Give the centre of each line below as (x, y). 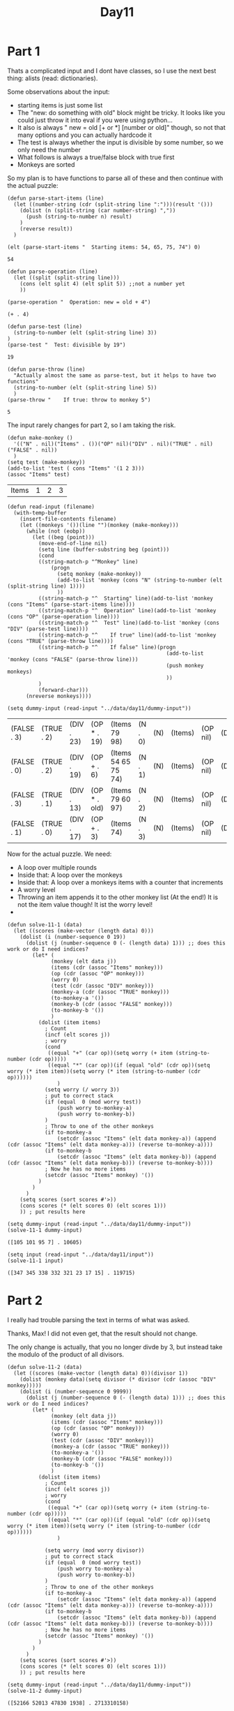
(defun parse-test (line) (45, 326)
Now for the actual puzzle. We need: (60, 854)
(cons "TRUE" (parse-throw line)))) (60, 641)
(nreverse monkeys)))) (58, 696)
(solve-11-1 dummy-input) (45, 1230)
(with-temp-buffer (40, 513)
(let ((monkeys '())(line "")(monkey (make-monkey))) (99, 525)
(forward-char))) (63, 690)
